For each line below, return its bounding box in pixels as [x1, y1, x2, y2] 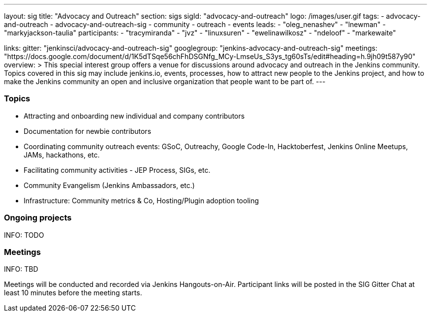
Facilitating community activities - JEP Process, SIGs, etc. [24, 165, 211, 174]
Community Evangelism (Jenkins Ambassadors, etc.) [24, 181, 195, 190]
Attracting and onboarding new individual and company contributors [24, 111, 245, 120]
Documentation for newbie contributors [24, 126, 152, 135]
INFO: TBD [4, 265, 38, 274]
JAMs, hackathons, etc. [24, 150, 100, 159]
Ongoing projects [4, 213, 72, 223]
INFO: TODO [4, 230, 44, 239]
